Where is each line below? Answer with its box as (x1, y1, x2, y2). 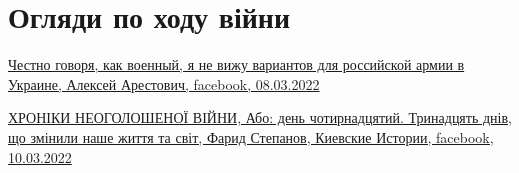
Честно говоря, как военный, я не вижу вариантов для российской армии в (8, 54, 465, 75)
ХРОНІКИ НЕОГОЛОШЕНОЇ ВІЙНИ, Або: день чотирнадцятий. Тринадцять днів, (8, 107, 512, 128)
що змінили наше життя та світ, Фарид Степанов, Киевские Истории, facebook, (8, 126, 494, 147)
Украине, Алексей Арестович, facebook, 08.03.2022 (8, 73, 320, 94)
